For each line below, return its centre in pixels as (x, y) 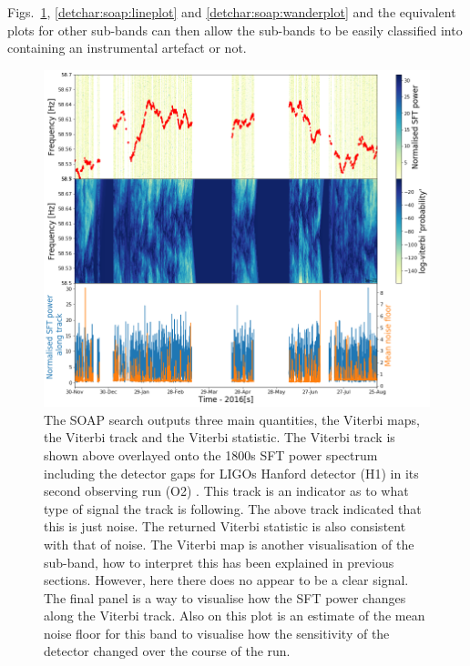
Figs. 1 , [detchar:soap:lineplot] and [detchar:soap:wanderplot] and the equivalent (232, 12)
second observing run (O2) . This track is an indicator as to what (226, 491)
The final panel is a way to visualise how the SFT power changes (225, 597)
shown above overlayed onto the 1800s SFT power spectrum (211, 454)
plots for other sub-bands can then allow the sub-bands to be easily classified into (235, 30)
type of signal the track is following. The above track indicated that (233, 508)
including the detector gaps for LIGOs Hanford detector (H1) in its (231, 473)
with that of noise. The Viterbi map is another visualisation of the (229, 544)
